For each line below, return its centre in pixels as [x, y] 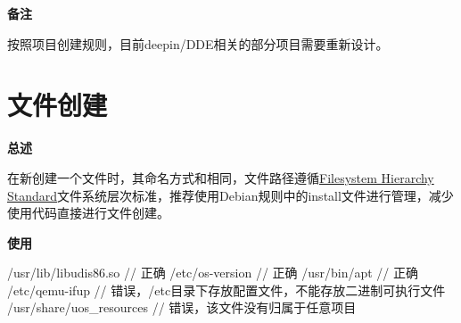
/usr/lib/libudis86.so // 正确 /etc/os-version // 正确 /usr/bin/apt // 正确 [213, 273]
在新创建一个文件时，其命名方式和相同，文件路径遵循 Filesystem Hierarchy [221, 177]
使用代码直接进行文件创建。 [88, 213]
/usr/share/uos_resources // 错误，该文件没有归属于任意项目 [182, 307]
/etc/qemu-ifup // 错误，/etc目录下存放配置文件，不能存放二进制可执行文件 [226, 290]
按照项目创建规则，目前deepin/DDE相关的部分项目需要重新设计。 [198, 43]
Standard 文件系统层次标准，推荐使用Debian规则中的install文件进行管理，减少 [230, 195]
